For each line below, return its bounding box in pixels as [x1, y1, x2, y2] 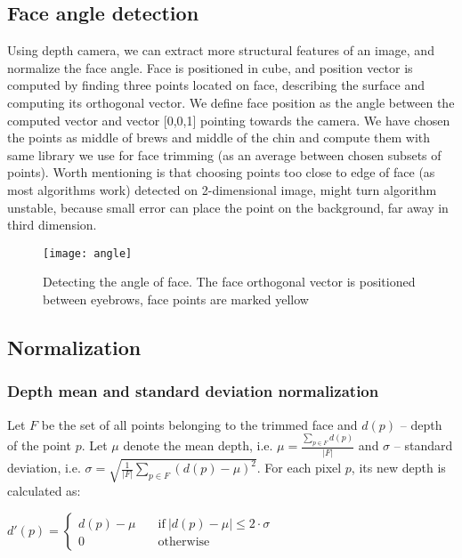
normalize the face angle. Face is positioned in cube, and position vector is [7, 58, 413, 77]
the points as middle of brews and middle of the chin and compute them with [7, 128, 431, 147]
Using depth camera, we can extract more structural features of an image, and [7, 41, 434, 60]
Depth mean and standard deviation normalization [7, 380, 379, 402]
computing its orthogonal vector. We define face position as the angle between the [7, 93, 455, 111]
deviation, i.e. [7, 458, 81, 477]
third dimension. [7, 215, 97, 234]
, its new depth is [351, 458, 446, 477]
